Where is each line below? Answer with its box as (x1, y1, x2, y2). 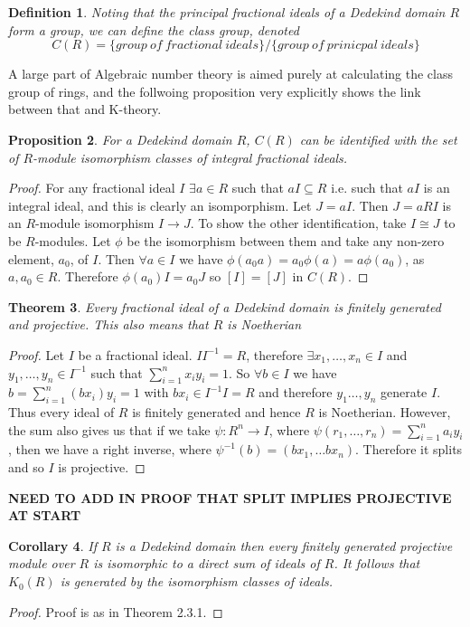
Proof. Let (8, 345, 64, 364)
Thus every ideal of (8, 403, 115, 422)
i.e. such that (331, 178, 403, 197)
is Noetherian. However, (318, 403, 451, 422)
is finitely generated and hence (132, 403, 301, 422)
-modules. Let (34, 231, 111, 250)
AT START (8, 506, 81, 525)
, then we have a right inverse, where (8, 440, 211, 459)
